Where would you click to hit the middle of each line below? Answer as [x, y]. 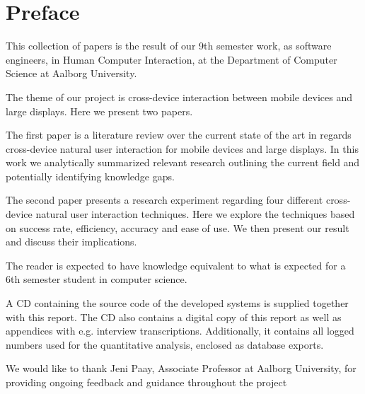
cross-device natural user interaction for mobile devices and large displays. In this [182, 148]
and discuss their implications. [71, 242]
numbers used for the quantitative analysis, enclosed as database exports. [165, 344]
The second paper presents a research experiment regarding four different [164, 200]
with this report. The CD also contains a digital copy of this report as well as [174, 317]
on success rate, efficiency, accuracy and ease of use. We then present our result [178, 227]
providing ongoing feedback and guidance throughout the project [146, 382]
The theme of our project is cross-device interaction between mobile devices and [179, 97]
